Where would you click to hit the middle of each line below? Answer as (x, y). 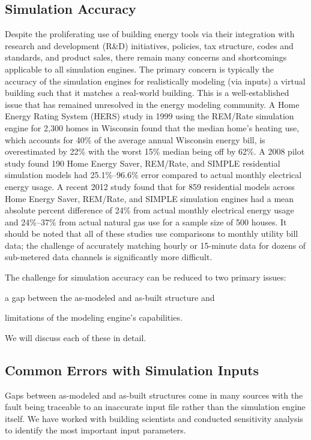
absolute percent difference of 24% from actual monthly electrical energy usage (149, 210)
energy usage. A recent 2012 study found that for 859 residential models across (150, 186)
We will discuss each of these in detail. (76, 337)
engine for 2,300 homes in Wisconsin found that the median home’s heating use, (152, 127)
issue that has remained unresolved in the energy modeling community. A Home (152, 104)
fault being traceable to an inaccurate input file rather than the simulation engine (155, 407)
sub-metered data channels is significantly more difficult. (109, 257)
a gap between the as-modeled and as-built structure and (110, 297)
